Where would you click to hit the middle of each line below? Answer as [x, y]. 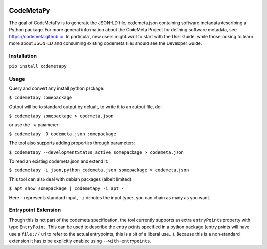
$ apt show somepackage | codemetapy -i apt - [67, 188]
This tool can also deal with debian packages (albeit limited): [71, 179]
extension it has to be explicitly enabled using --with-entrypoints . [80, 241]
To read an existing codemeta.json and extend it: [59, 161]
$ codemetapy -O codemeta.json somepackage [63, 134]
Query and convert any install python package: [57, 88]
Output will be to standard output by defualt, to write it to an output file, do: [86, 107]
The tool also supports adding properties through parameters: [72, 143]
